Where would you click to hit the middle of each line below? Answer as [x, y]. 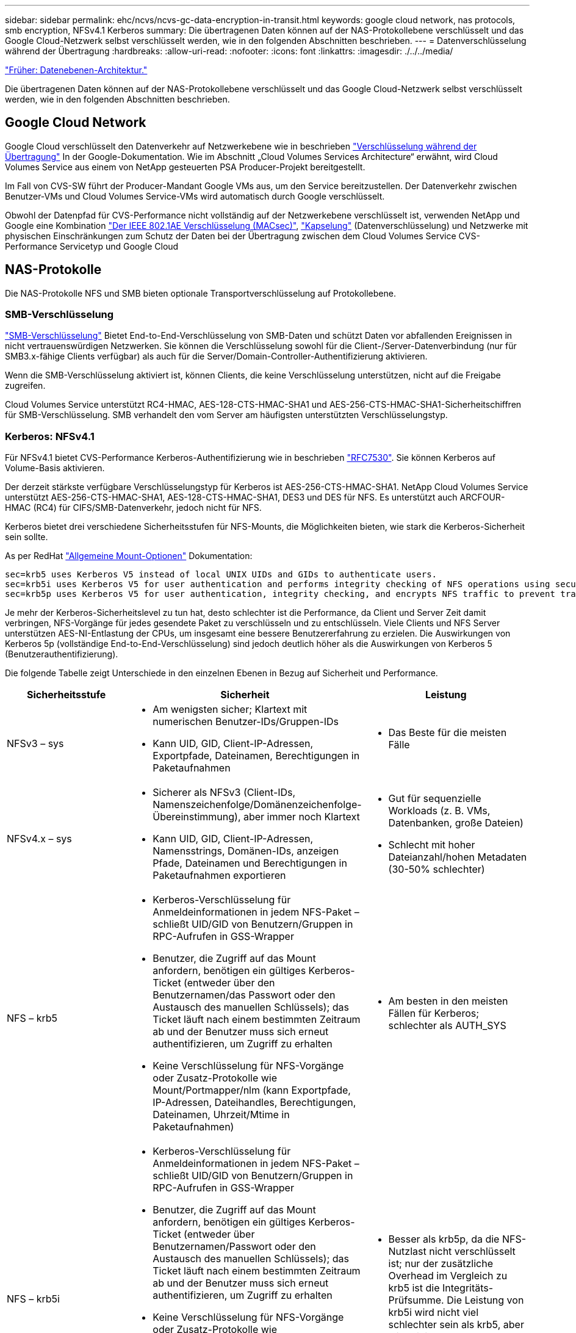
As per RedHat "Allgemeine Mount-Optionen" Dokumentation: [129, 556]
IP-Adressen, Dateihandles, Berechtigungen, [254, 1103]
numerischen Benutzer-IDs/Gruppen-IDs [246, 722]
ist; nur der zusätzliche [441, 1264]
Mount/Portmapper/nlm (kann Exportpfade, [252, 1090]
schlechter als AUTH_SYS [447, 1026]
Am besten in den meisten [448, 1001]
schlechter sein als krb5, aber [456, 1325]
